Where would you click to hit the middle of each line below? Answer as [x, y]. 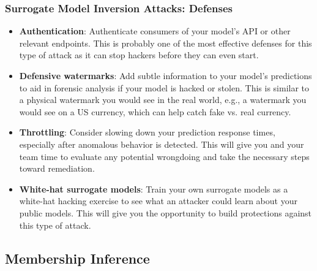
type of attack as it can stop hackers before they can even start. [139, 55]
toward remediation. [57, 168]
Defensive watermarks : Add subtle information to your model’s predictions [166, 75]
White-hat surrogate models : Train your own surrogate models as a [154, 189]
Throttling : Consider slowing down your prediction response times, [147, 132]
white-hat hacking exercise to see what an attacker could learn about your [158, 201]
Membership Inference [77, 258]
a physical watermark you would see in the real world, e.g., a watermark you [163, 100]
